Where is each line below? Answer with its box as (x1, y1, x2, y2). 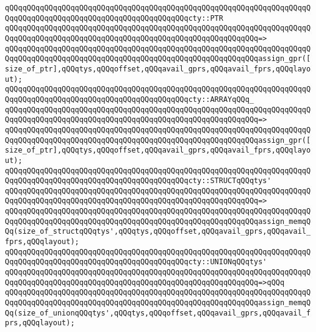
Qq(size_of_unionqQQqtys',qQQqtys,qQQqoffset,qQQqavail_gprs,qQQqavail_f (5, 308, 311, 317)
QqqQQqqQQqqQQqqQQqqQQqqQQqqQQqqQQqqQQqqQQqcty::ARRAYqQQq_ (5, 95, 254, 104)
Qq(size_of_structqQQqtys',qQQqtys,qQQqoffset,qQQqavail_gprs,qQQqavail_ (5, 227, 311, 236)
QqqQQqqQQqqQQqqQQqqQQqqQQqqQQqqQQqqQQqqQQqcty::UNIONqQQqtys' (5, 258, 267, 267)
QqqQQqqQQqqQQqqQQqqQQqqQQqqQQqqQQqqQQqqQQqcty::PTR (5, 13, 223, 23)
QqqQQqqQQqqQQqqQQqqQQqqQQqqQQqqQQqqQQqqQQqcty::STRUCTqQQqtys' (5, 176, 271, 186)
